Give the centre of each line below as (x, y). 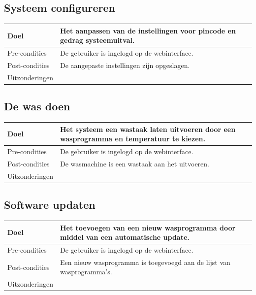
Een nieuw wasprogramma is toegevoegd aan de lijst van (145, 262)
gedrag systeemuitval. (97, 40)
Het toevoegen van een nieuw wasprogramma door (148, 227)
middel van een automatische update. (125, 237)
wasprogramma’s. (86, 272)
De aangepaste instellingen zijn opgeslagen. (125, 65)
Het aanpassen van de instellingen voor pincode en (148, 30)
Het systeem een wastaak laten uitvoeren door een (148, 129)
